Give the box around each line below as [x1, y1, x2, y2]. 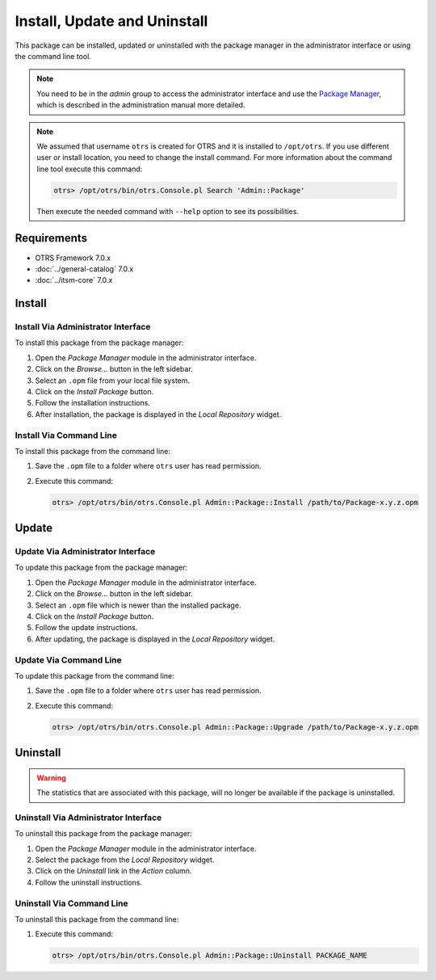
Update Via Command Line [15, 654, 123, 666]
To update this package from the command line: [15, 671, 175, 680]
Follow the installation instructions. [35, 398, 151, 408]
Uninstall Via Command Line [15, 898, 128, 909]
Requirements [15, 231, 88, 246]
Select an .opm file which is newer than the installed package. [35, 600, 241, 610]
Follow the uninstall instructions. [35, 877, 143, 887]
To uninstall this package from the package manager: [15, 829, 193, 839]
